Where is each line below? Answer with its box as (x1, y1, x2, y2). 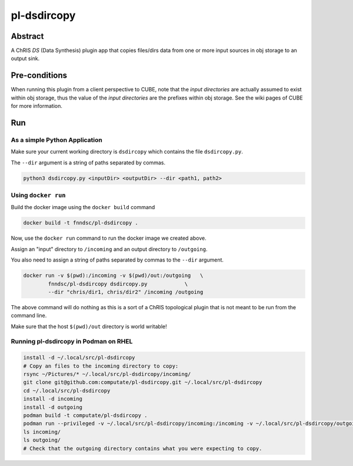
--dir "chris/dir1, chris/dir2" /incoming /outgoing (48, 289, 204, 295)
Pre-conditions (11, 71, 68, 81)
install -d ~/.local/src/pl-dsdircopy (23, 354, 135, 361)
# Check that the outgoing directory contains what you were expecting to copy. (23, 445, 262, 452)
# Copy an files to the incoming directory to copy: (23, 362, 179, 369)
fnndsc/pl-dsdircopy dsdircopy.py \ (48, 280, 188, 287)
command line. (11, 312, 47, 319)
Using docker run (11, 191, 66, 200)
